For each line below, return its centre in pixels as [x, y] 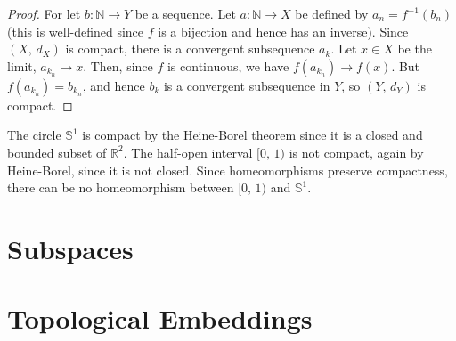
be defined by [332, 13]
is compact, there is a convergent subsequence [190, 49]
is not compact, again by [356, 152]
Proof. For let [44, 13]
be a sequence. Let [185, 13]
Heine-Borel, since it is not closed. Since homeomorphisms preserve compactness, [228, 170]
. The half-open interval [188, 152]
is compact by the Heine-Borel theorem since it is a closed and [252, 135]
